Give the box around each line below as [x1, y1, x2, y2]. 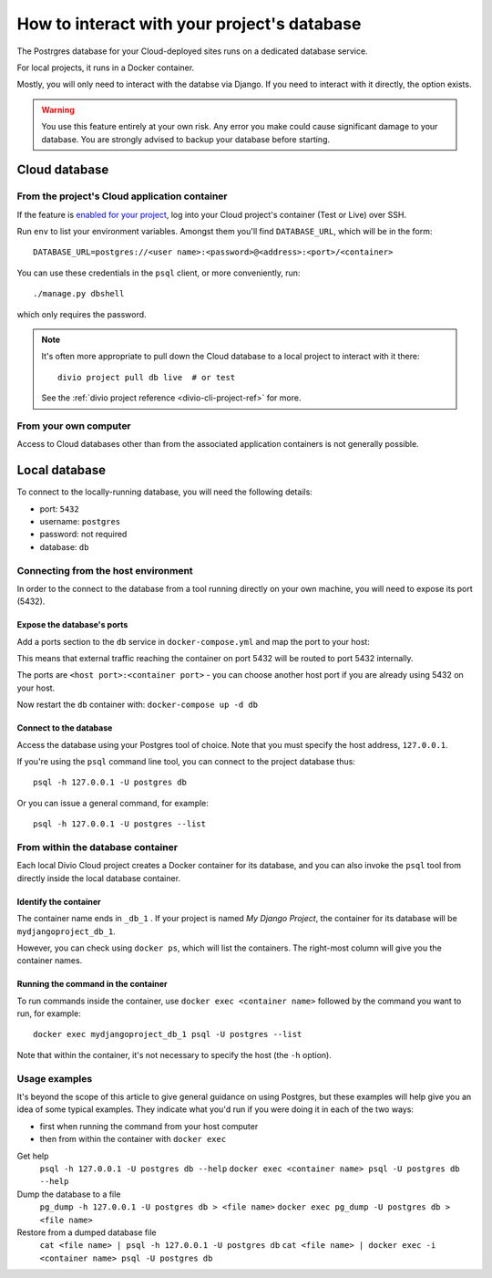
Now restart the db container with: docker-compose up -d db [16, 699, 259, 711]
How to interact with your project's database [16, 14, 362, 34]
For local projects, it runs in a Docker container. [16, 62, 195, 73]
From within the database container [16, 840, 178, 853]
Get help [16, 1150, 49, 1161]
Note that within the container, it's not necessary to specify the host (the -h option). [16, 1049, 332, 1060]
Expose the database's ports [16, 619, 128, 630]
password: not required [39, 529, 128, 540]
